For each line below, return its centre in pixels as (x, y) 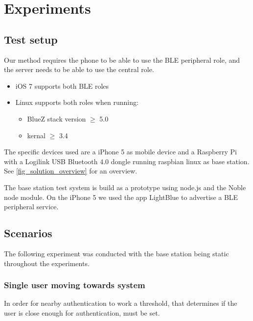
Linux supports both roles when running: (77, 102)
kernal (36, 135)
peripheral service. (31, 207)
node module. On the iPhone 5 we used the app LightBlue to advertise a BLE (121, 197)
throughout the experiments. (47, 263)
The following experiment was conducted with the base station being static (116, 253)
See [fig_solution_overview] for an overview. (71, 171)
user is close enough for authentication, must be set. (82, 312)
